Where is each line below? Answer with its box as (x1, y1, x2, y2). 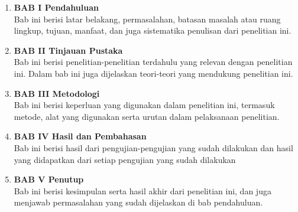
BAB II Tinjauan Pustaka (14, 44, 123, 56)
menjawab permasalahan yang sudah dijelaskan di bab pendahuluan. (14, 196, 263, 208)
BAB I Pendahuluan (14, 1, 99, 13)
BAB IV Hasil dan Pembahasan (14, 130, 147, 142)
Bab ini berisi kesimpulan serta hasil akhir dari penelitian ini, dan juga (14, 184, 271, 197)
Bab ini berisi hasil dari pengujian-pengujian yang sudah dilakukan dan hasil (14, 141, 293, 154)
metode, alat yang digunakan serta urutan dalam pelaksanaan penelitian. (14, 110, 280, 122)
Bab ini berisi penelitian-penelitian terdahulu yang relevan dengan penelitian (14, 56, 293, 68)
